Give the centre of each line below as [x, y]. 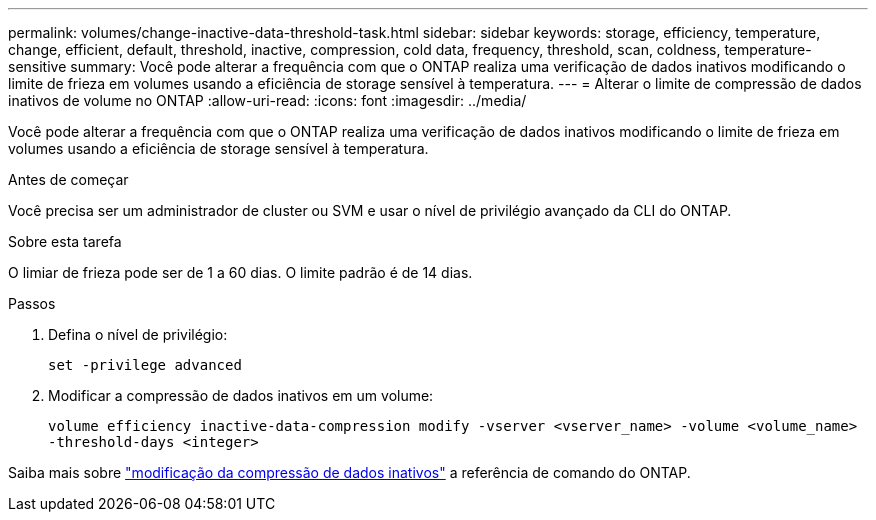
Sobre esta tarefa [65, 241]
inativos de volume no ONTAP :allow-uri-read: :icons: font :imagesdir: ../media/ [267, 100]
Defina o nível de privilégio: [138, 334]
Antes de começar [68, 179]
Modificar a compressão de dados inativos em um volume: [241, 395]
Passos [32, 303]
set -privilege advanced [145, 365]
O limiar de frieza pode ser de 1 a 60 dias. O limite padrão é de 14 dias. [240, 272]
